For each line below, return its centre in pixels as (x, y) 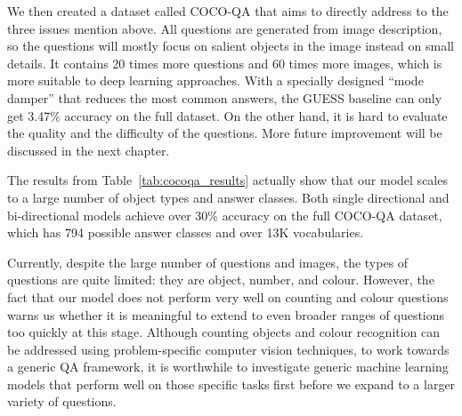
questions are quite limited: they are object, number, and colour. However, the (221, 280)
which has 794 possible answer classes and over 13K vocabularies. (186, 232)
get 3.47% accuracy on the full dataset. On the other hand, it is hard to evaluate (227, 115)
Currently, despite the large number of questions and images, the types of (208, 262)
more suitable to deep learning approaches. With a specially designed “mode (215, 80)
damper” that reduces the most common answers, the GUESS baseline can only (225, 97)
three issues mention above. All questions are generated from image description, (225, 28)
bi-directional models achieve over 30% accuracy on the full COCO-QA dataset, (225, 215)
